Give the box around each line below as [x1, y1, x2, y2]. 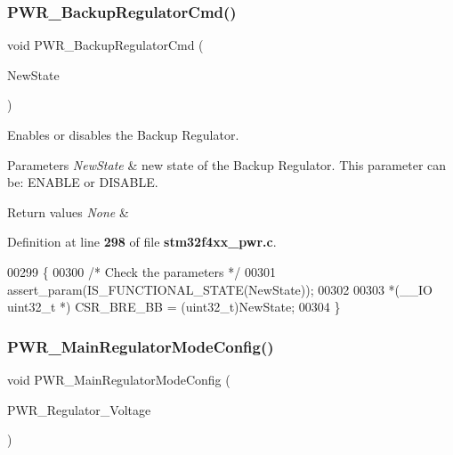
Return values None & [7, 202, 129, 221]
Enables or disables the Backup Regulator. [7, 126, 239, 143]
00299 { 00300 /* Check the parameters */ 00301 [7, 262, 276, 280]
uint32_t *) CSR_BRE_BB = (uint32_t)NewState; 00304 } [7, 297, 341, 316]
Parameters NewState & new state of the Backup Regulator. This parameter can [7, 155, 447, 174]
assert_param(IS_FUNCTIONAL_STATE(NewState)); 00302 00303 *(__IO [7, 280, 433, 298]
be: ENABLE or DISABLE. [7, 173, 158, 191]
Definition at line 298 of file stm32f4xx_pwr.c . [7, 232, 277, 251]
